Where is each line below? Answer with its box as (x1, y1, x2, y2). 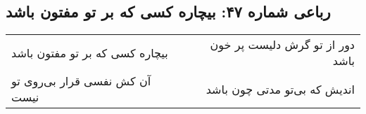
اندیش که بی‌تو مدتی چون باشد (206, 80, 355, 97)
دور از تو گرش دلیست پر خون (210, 36, 355, 53)
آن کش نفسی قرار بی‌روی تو (11, 73, 151, 90)
